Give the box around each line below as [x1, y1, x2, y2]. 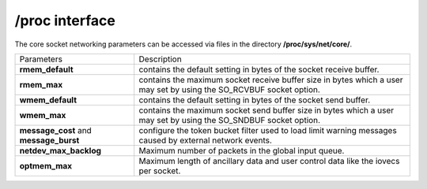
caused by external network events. [138, 135, 273, 146]
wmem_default [19, 94, 77, 106]
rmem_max [19, 79, 63, 90]
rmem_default [19, 64, 74, 75]
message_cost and [19, 124, 93, 135]
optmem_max [19, 160, 73, 171]
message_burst [19, 135, 80, 146]
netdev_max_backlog [19, 145, 102, 156]
